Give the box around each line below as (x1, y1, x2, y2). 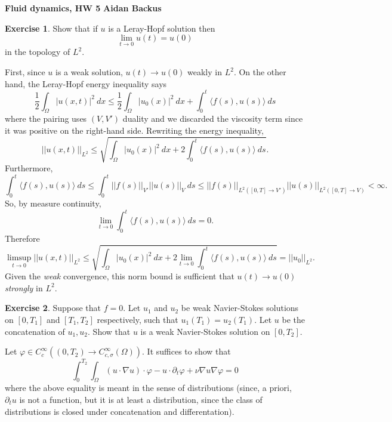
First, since (5, 66, 45, 78)
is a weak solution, (55, 66, 123, 78)
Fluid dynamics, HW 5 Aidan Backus (5, 2, 162, 14)
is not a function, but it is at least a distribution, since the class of (19, 393, 263, 405)
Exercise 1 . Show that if (5, 21, 98, 34)
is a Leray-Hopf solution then (108, 21, 215, 34)
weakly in (187, 66, 222, 78)
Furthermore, (5, 162, 53, 174)
